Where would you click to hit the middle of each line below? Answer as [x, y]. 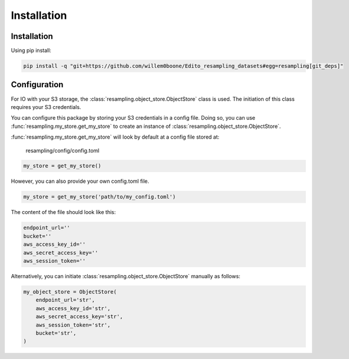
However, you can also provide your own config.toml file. [80, 181]
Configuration [37, 85]
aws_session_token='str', [73, 325]
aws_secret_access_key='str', [79, 317]
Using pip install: [31, 51]
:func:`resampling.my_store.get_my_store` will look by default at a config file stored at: [115, 137]
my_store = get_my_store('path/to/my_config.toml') [100, 197]
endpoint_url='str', [65, 300]
